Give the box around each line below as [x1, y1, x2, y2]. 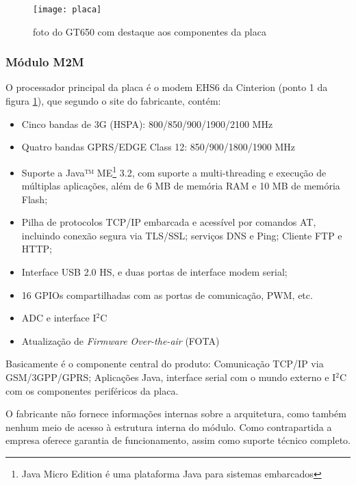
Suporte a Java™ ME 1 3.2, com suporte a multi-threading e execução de [21, 163, 327, 179]
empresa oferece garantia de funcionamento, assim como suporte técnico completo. [5, 433, 351, 447]
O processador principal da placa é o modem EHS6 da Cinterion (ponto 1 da [5, 80, 328, 94]
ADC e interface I [21, 311, 97, 325]
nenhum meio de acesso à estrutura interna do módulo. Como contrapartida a [5, 419, 332, 434]
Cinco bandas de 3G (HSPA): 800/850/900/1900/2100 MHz [21, 116, 273, 131]
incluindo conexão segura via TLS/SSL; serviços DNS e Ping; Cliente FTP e [21, 228, 342, 242]
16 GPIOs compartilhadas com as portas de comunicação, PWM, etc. [21, 287, 313, 302]
